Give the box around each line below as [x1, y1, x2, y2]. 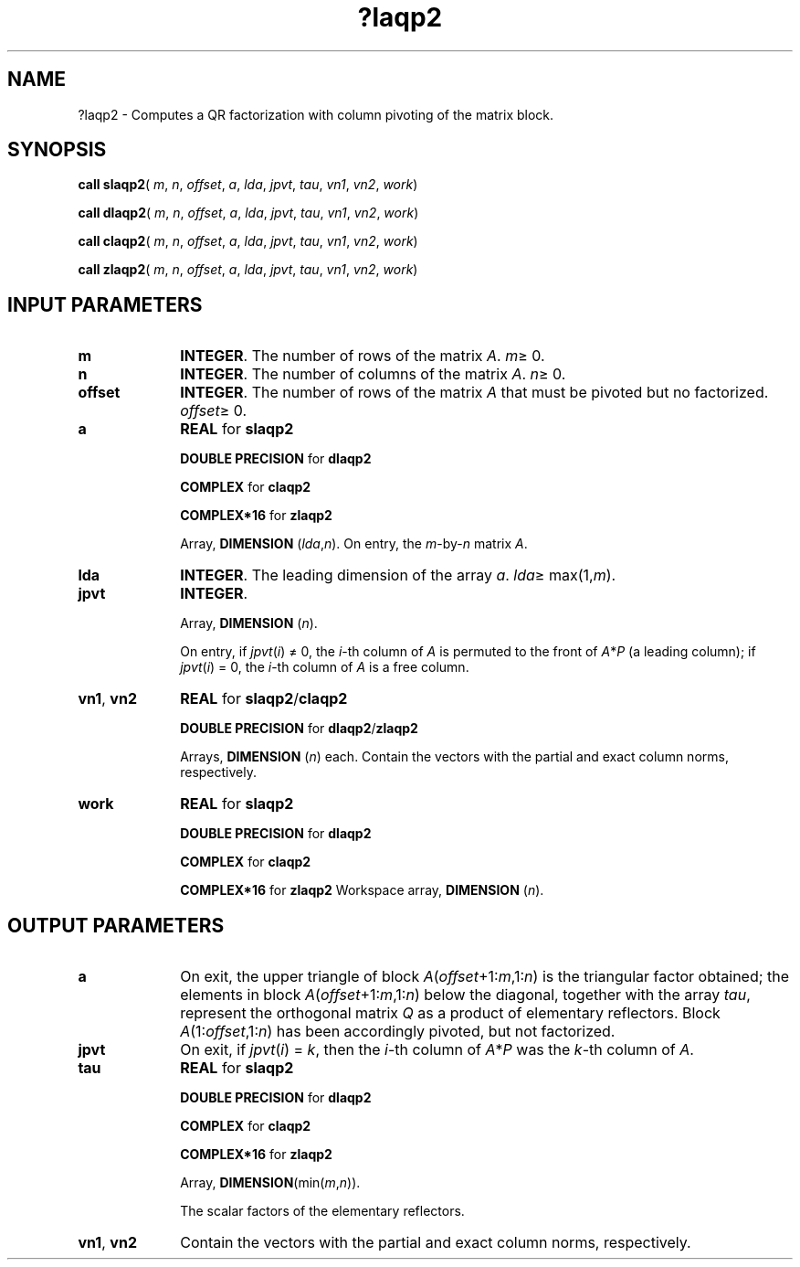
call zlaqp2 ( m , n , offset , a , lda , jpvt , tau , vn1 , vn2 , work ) [78, 261, 418, 278]
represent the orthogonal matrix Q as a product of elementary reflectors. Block [180, 1004, 721, 1023]
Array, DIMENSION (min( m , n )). [180, 1175, 361, 1191]
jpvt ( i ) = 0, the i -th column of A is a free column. [180, 659, 469, 676]
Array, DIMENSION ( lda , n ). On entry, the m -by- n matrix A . [180, 536, 528, 552]
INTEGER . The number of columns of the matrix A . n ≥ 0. [180, 365, 566, 384]
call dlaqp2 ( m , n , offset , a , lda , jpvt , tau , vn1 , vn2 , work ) [78, 205, 419, 221]
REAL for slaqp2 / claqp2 [180, 689, 348, 708]
